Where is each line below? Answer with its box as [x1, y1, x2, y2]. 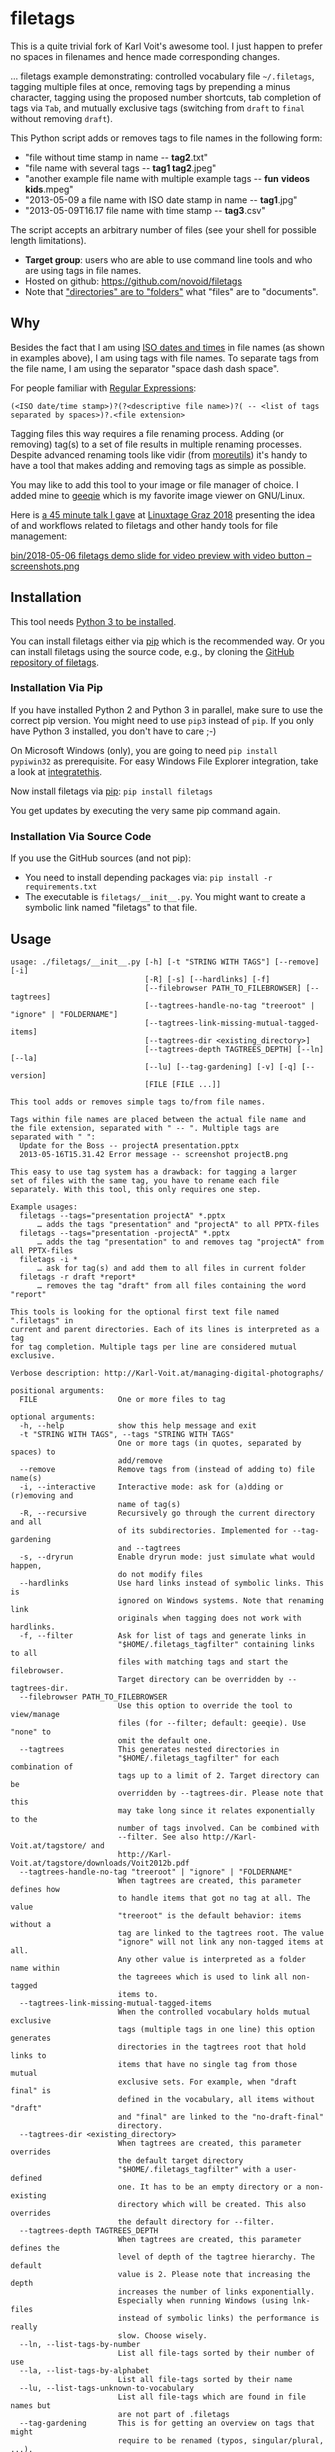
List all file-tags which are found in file [117, 2392, 307, 2402]
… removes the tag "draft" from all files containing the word [36, 1280, 307, 1291]
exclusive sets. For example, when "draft [117, 2077, 298, 2087]
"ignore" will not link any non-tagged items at [117, 1937, 325, 1947]
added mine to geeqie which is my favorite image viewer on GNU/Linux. [10, 489, 306, 501]
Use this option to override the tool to [117, 1700, 293, 1711]
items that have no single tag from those [117, 2059, 298, 2069]
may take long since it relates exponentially [117, 1805, 315, 1816]
